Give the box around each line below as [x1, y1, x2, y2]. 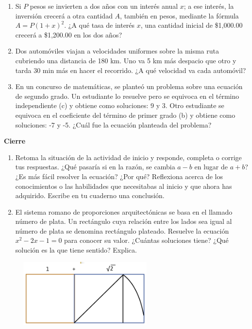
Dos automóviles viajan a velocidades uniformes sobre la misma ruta [15, 46, 219, 56]
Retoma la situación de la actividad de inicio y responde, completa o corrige [15, 152, 242, 162]
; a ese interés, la [184, 1, 234, 11]
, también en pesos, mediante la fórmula [120, 10, 239, 20]
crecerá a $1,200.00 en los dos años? [15, 29, 122, 39]
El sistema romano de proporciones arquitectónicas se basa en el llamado [15, 206, 233, 217]
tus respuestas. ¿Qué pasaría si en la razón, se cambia [15, 162, 175, 172]
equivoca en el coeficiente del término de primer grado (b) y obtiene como [15, 110, 235, 120]
